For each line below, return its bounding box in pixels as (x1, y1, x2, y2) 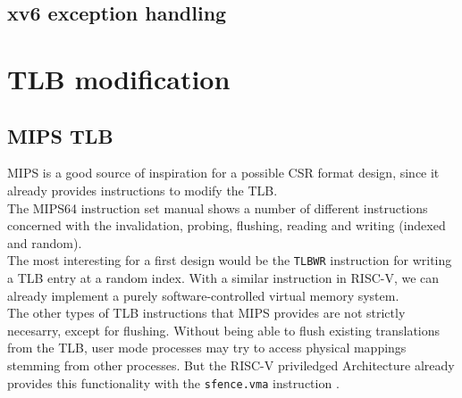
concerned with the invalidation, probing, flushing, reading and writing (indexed (7, 216, 446, 235)
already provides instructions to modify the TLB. (7, 180, 278, 199)
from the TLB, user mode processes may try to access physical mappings (7, 338, 407, 357)
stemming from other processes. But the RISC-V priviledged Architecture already (7, 355, 455, 374)
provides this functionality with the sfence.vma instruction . (7, 373, 340, 392)
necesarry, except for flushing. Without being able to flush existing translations (7, 320, 441, 339)
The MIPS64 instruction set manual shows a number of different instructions (7, 198, 428, 217)
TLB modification (7, 60, 231, 96)
